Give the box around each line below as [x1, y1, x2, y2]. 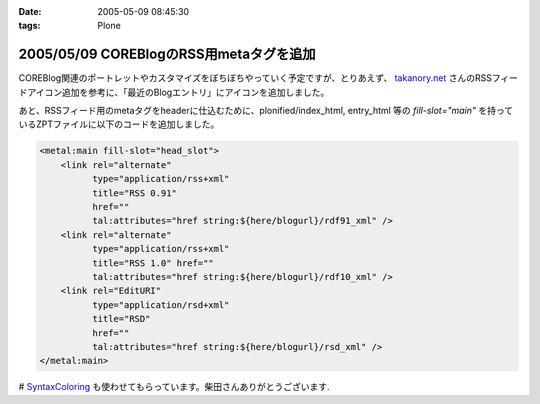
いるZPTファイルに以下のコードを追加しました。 [18, 118, 220, 130]
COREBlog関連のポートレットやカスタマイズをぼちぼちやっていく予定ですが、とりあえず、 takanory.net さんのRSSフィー [18, 72, 519, 84]
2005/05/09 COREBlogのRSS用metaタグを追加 [18, 46, 316, 63]
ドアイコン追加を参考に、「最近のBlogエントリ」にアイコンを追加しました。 [18, 86, 330, 98]
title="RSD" [91, 313, 151, 325]
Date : [18, 6, 42, 17]
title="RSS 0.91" [91, 187, 177, 199]
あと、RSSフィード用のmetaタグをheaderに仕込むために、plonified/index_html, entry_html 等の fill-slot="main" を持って [18, 105, 514, 117]
